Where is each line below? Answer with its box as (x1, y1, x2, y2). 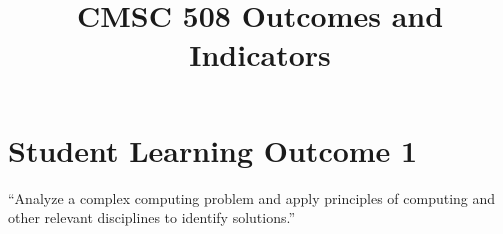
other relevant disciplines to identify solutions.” (8, 207, 296, 228)
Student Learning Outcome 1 (8, 129, 418, 170)
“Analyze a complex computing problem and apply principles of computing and (8, 187, 496, 208)
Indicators (189, 34, 331, 75)
